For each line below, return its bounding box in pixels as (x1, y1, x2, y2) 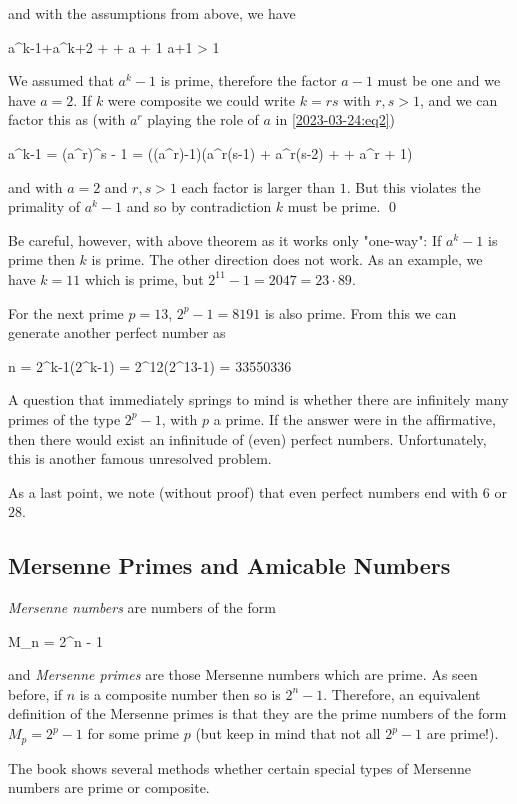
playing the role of (147, 109, 259, 130)
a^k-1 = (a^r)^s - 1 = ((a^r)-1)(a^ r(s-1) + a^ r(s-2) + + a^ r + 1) (8, 142, 413, 163)
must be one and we (377, 70, 501, 91)
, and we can (419, 89, 498, 110)
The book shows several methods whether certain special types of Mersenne (8, 757, 472, 778)
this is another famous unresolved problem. (8, 448, 272, 469)
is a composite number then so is (79, 683, 281, 704)
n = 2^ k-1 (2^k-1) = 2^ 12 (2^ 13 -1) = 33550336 (8, 355, 292, 376)
